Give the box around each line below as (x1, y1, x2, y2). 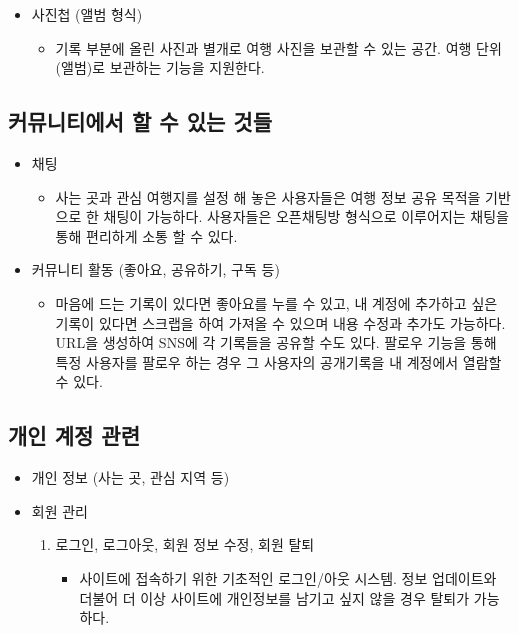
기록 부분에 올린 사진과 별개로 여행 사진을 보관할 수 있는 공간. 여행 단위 (55, 37, 502, 58)
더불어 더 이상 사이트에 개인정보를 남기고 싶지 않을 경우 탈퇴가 (79, 587, 470, 608)
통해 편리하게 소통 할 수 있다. (55, 225, 238, 246)
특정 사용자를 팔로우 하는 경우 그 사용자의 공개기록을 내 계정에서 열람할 (55, 351, 502, 372)
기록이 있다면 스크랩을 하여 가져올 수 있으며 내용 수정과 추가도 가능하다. (55, 312, 506, 333)
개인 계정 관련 (8, 420, 141, 451)
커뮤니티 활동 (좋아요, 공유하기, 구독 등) (31, 259, 280, 280)
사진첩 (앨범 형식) (31, 4, 143, 24)
